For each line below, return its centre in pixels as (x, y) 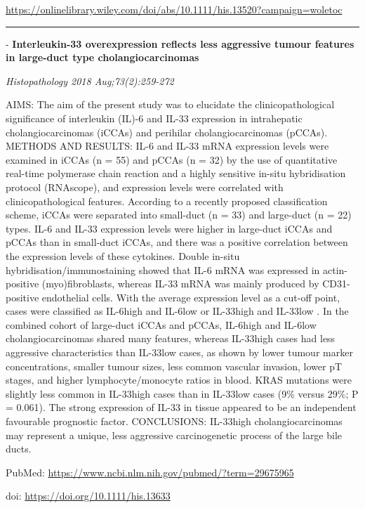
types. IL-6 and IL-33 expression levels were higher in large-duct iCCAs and (169, 228)
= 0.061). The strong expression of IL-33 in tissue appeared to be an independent (181, 407)
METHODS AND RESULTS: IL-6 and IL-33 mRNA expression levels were (167, 146)
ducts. (19, 449)
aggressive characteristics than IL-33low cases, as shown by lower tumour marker (179, 352)
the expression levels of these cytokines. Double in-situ (123, 255)
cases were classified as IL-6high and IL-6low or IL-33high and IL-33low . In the (177, 311)
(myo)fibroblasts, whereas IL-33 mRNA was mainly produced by (180, 284)
